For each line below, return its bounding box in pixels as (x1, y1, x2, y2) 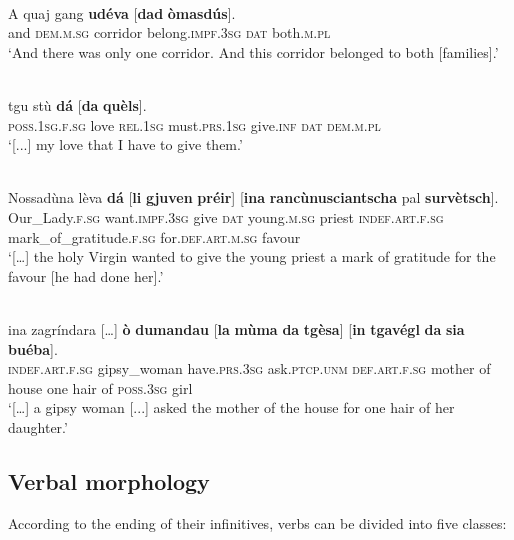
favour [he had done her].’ (8, 265, 164, 286)
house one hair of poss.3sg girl (8, 377, 193, 398)
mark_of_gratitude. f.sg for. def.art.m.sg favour (8, 226, 301, 247)
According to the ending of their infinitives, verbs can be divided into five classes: (8, 512, 507, 533)
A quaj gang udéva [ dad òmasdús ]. (8, 2, 236, 23)
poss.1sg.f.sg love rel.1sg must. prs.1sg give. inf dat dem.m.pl (8, 114, 381, 135)
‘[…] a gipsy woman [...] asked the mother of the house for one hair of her (8, 397, 455, 418)
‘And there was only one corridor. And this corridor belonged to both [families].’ (8, 41, 499, 62)
